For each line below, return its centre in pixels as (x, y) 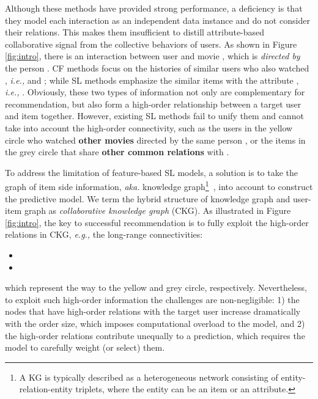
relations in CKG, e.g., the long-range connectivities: (104, 234)
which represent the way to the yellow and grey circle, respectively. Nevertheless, (156, 287)
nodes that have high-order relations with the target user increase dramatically (153, 311)
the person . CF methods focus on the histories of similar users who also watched (157, 68)
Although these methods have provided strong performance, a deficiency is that (154, 8)
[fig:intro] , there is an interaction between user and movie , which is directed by (153, 56)
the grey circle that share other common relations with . (117, 152)
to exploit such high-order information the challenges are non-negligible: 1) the (152, 299)
